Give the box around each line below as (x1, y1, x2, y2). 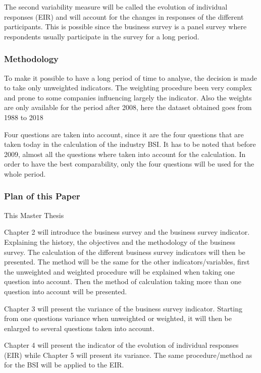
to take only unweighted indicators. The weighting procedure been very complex (4, 82, 252, 93)
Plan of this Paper (4, 190, 80, 202)
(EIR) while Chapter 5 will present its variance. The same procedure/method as (4, 349, 252, 360)
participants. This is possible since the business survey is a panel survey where (4, 21, 247, 32)
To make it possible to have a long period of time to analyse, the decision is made (4, 72, 257, 83)
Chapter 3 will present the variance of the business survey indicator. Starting (4, 303, 242, 313)
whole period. (4, 168, 46, 179)
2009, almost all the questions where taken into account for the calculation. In (4, 148, 246, 159)
